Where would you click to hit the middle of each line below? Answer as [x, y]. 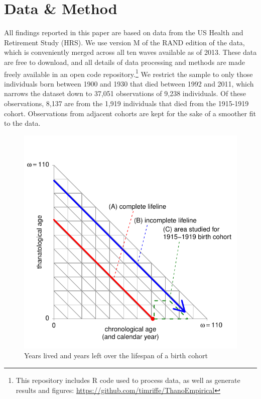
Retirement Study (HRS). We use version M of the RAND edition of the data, [124, 42]
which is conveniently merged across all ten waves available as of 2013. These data [130, 52]
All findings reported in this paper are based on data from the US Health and [124, 32]
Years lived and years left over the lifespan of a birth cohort [116, 355]
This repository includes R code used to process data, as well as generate [128, 380]
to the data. [22, 123]
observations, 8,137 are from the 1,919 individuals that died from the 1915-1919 [126, 103]
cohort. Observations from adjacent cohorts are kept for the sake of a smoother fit [130, 113]
